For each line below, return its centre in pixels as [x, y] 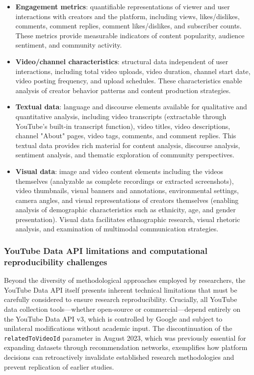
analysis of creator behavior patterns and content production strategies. [123, 90]
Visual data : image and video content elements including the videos [119, 171]
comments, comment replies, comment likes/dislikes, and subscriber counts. [128, 26]
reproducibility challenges [56, 262]
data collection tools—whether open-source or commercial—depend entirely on [122, 309]
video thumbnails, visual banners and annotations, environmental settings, [127, 190]
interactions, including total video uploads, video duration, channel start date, [133, 71]
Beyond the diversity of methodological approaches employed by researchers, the [125, 280]
